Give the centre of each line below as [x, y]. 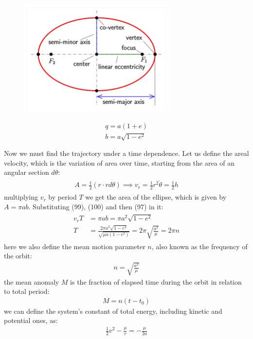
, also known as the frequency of [199, 246]
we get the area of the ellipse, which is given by [156, 197]
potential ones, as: [31, 320]
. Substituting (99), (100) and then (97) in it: [96, 206]
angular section [27, 172]
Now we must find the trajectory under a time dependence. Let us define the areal [126, 153]
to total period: [27, 291]
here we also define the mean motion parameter [75, 246]
